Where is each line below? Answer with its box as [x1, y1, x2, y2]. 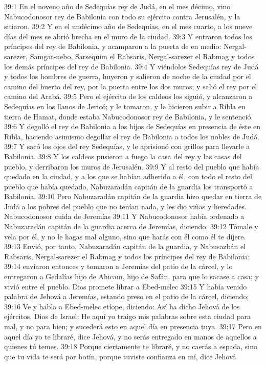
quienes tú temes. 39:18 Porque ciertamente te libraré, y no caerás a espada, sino [4, 341, 257, 352]
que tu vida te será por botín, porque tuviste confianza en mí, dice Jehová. [4, 351, 238, 361]
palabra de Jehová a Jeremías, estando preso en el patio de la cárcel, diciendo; [4, 291, 249, 302]
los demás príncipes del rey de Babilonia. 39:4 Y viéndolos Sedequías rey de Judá [4, 61, 259, 71]
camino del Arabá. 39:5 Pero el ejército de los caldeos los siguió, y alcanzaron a [4, 91, 253, 102]
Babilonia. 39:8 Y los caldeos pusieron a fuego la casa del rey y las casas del [4, 151, 242, 161]
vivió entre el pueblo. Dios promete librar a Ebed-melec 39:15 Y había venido [4, 281, 247, 291]
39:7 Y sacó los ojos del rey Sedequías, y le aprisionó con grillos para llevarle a [4, 141, 250, 152]
